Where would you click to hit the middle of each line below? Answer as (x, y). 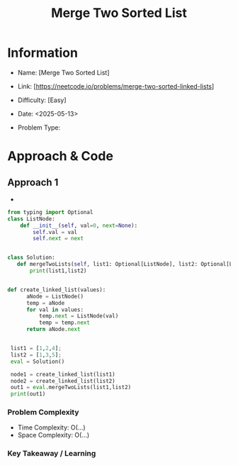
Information (42, 53)
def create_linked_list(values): (57, 290)
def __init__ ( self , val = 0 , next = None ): (79, 225)
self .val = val (55, 232)
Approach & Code (60, 156)
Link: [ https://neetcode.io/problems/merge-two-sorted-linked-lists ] (116, 86)
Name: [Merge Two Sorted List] (63, 72)
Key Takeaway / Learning (52, 454)
